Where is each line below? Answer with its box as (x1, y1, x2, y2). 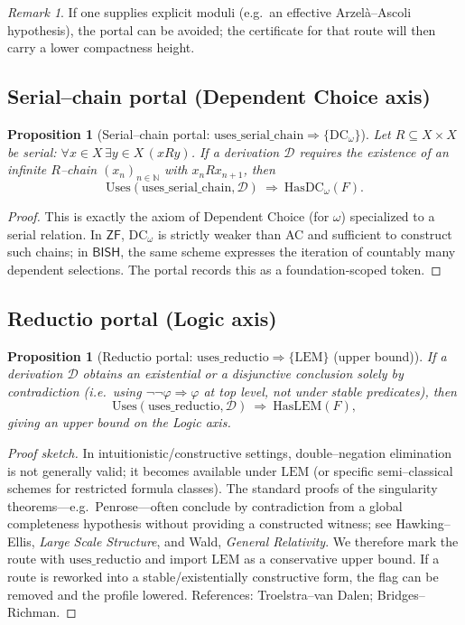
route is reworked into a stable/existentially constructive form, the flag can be (7, 567, 439, 586)
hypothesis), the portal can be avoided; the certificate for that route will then (7, 20, 436, 39)
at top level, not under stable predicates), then (203, 381, 457, 400)
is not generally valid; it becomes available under (7, 461, 277, 480)
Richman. (7, 602, 60, 621)
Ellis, (7, 531, 35, 550)
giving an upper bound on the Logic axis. (7, 413, 231, 432)
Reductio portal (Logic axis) (7, 303, 277, 331)
